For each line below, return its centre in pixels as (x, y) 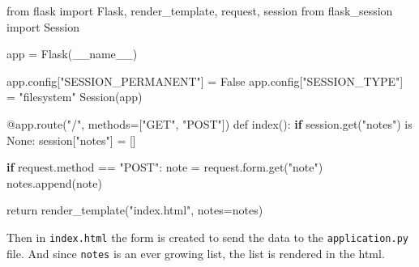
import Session (43, 26)
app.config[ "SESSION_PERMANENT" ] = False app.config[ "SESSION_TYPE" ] (205, 81)
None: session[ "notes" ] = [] (71, 140)
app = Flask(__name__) (72, 54)
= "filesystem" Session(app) (75, 97)
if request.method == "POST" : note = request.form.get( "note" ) (165, 167)
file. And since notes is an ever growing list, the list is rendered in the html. (196, 253)
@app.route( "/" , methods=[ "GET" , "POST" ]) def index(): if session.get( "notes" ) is (209, 123)
